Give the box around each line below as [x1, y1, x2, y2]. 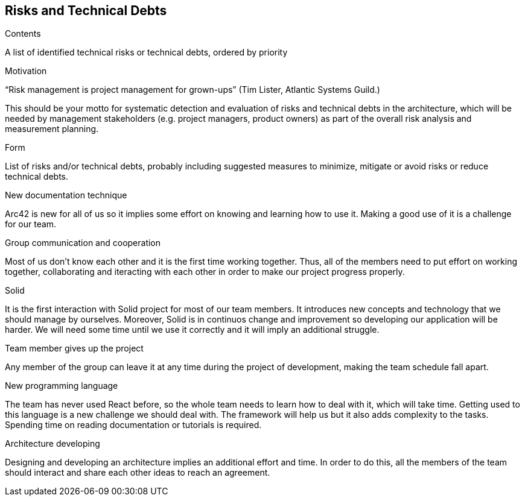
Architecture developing [5, 438, 100, 449]
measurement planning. [5, 124, 99, 134]
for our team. [5, 219, 57, 230]
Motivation [5, 66, 47, 77]
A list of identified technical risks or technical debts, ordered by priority [5, 47, 288, 58]
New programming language [5, 380, 118, 391]
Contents [5, 28, 41, 39]
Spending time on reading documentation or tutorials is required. [5, 420, 262, 430]
